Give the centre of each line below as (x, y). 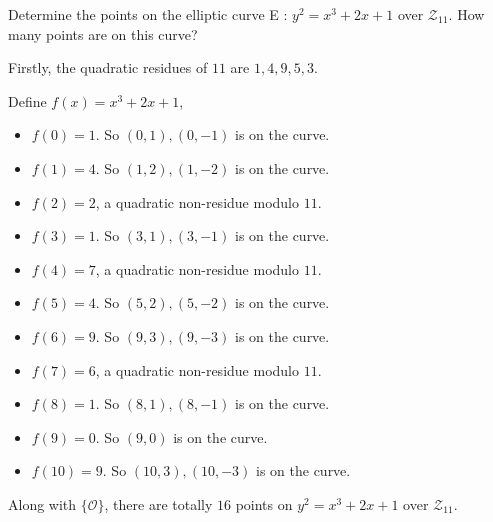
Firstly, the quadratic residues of (108, 67)
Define (27, 100)
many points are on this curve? (103, 33)
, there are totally (158, 503)
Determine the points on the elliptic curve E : (148, 14)
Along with (42, 503)
